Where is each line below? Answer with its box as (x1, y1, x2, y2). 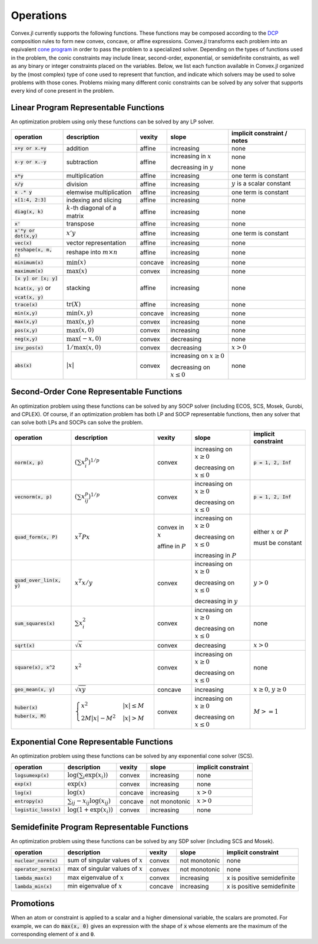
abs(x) (14, 362, 32, 369)
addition (66, 144, 90, 152)
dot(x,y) (14, 233, 38, 239)
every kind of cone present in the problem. (11, 87, 115, 94)
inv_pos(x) (14, 344, 44, 351)
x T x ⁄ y (74, 577, 93, 587)
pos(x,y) (14, 327, 38, 334)
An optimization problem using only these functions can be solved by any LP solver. (11, 118, 214, 125)
